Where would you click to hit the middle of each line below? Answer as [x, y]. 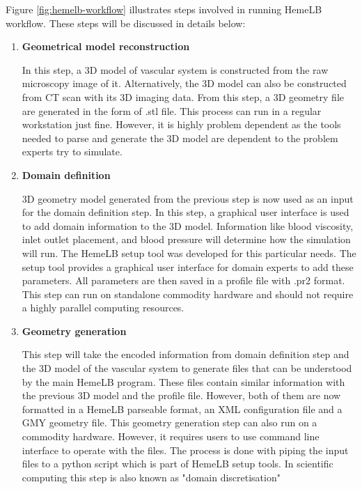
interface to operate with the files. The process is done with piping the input [185, 450]
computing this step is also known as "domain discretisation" [151, 477]
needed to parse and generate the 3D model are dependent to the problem [180, 138]
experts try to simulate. [72, 152]
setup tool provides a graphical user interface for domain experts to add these [188, 266]
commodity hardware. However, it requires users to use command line [171, 436]
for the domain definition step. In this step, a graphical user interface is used [186, 212]
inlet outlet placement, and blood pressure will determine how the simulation [186, 239]
